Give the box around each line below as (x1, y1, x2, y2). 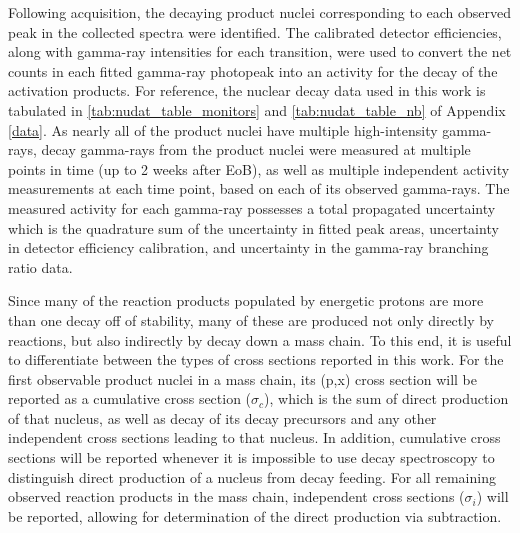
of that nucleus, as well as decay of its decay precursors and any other (8, 407, 437, 428)
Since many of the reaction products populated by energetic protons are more (8, 290, 484, 311)
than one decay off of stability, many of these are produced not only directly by (8, 309, 495, 330)
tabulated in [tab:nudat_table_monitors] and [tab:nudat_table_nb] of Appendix (8, 99, 506, 120)
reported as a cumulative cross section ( (8, 388, 252, 409)
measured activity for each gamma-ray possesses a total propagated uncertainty (8, 197, 496, 218)
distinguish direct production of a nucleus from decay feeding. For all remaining (8, 466, 496, 487)
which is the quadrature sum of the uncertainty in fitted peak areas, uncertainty (8, 217, 499, 238)
